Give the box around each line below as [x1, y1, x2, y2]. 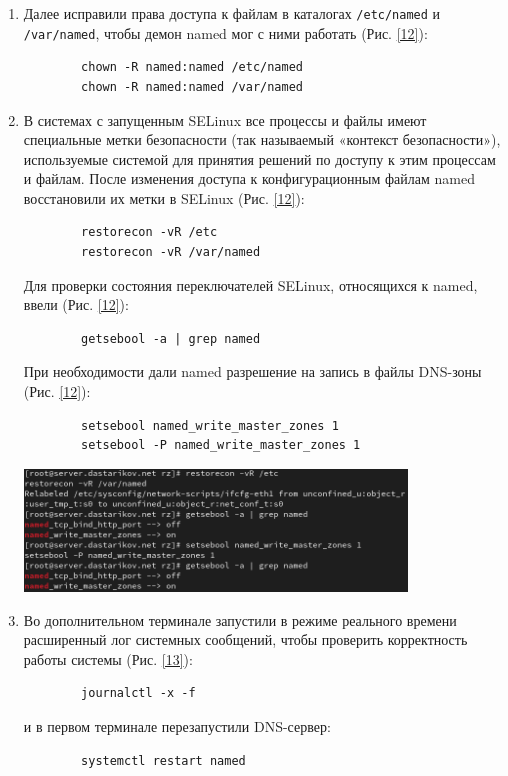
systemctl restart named [81, 753, 246, 768]
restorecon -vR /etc [81, 225, 218, 240]
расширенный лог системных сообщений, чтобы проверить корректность [23, 629, 468, 650]
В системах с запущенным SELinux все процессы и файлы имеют [23, 109, 427, 130]
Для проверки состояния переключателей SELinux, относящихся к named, [23, 274, 478, 295]
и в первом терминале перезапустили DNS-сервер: [23, 715, 331, 736]
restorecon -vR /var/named [81, 245, 261, 260]
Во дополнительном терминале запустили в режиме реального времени [23, 609, 457, 630]
